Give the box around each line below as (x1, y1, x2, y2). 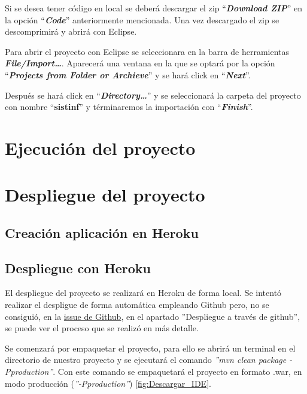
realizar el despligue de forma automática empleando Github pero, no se (5, 298, 269, 311)
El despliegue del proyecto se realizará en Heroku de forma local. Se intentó (5, 286, 282, 299)
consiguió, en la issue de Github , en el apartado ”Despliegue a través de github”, (5, 310, 300, 322)
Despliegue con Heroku (5, 258, 151, 277)
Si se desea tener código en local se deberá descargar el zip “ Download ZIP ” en (5, 2, 303, 14)
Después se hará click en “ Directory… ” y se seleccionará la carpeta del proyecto (5, 88, 301, 101)
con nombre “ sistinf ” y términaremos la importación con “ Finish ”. (5, 100, 253, 113)
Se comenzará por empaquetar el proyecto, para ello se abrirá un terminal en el (5, 341, 296, 354)
